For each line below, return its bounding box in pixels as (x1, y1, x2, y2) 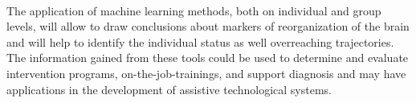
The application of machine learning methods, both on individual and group (6, 2, 381, 19)
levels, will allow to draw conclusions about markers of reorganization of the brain (6, 18, 410, 35)
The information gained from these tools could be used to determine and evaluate (6, 49, 409, 66)
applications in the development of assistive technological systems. (6, 80, 332, 97)
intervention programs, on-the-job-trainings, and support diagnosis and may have (6, 64, 406, 81)
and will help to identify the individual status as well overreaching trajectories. (6, 33, 394, 50)
